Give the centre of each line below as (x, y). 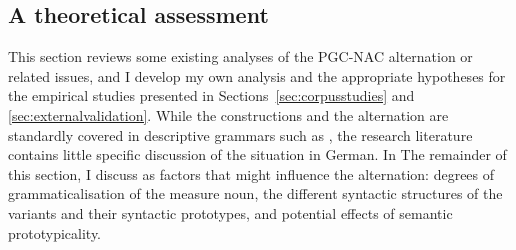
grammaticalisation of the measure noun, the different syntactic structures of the (255, 193)
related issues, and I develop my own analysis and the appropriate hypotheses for (257, 75)
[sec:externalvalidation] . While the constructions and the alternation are (228, 114)
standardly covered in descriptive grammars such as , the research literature (240, 134)
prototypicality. (55, 232)
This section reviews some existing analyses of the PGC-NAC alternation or (240, 56)
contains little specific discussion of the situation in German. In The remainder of (257, 154)
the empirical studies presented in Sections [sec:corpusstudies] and (211, 95)
